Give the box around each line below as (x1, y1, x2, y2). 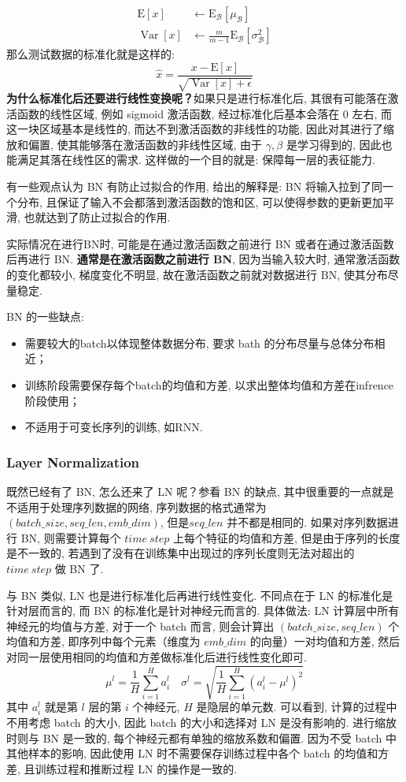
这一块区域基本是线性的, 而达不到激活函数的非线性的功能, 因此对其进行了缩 (6, 121, 395, 137)
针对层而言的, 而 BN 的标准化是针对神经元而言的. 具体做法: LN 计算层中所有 (6, 602, 400, 619)
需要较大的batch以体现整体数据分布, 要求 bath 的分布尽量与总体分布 (24, 334, 375, 351)
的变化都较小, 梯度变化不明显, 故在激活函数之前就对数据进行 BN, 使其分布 (6, 266, 388, 283)
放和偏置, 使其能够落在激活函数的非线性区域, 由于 (6, 136, 263, 152)
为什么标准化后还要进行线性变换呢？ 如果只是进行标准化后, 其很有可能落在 (6, 90, 388, 106)
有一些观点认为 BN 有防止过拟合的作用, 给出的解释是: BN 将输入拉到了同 (6, 178, 382, 195)
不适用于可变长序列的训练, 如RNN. (24, 419, 203, 435)
